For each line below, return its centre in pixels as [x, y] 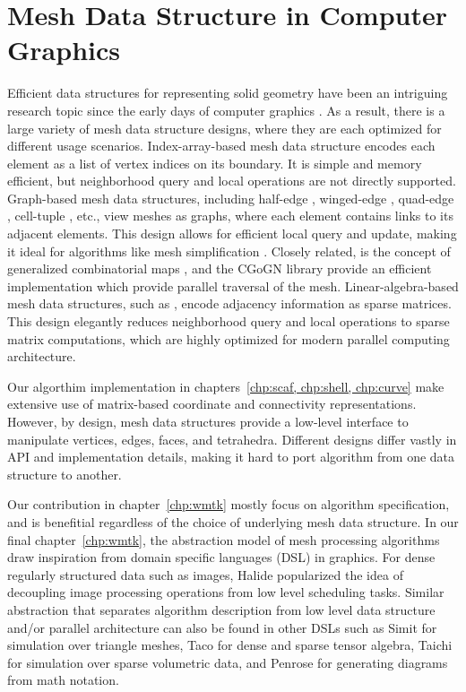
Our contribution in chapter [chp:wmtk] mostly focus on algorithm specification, [229, 504]
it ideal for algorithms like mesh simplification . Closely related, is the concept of [229, 251]
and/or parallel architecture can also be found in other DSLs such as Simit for [222, 627]
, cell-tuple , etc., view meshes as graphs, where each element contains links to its [230, 216]
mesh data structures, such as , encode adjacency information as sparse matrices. [229, 303]
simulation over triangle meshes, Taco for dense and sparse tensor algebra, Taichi [230, 645]
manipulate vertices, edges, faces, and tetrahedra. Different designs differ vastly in [232, 439]
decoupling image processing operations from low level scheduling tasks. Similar [226, 592]
